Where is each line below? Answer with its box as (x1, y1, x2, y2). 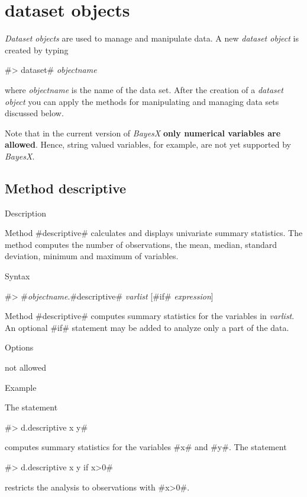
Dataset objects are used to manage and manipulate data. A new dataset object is (5, 32, 299, 44)
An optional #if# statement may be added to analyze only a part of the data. (5, 321, 289, 333)
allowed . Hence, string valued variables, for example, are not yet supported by (5, 138, 291, 151)
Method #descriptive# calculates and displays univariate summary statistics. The (5, 227, 303, 239)
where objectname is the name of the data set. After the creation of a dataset (5, 83, 283, 95)
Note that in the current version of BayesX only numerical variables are (5, 126, 281, 139)
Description (5, 206, 46, 219)
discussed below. (5, 107, 64, 119)
